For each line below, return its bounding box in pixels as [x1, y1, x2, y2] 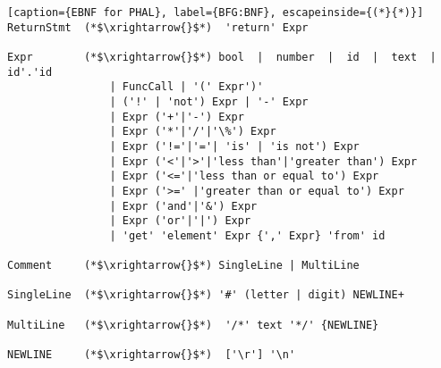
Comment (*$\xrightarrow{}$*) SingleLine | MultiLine [7, 259, 360, 272]
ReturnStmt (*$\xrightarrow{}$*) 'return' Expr [7, 21, 309, 34]
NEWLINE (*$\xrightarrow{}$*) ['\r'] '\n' [7, 348, 296, 362]
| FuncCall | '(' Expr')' [109, 80, 264, 94]
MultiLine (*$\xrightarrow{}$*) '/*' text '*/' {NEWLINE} [7, 318, 379, 331]
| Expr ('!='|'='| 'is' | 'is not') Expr [109, 139, 360, 153]
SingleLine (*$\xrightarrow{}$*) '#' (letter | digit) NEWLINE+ [7, 289, 404, 302]
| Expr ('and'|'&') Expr [109, 199, 258, 213]
